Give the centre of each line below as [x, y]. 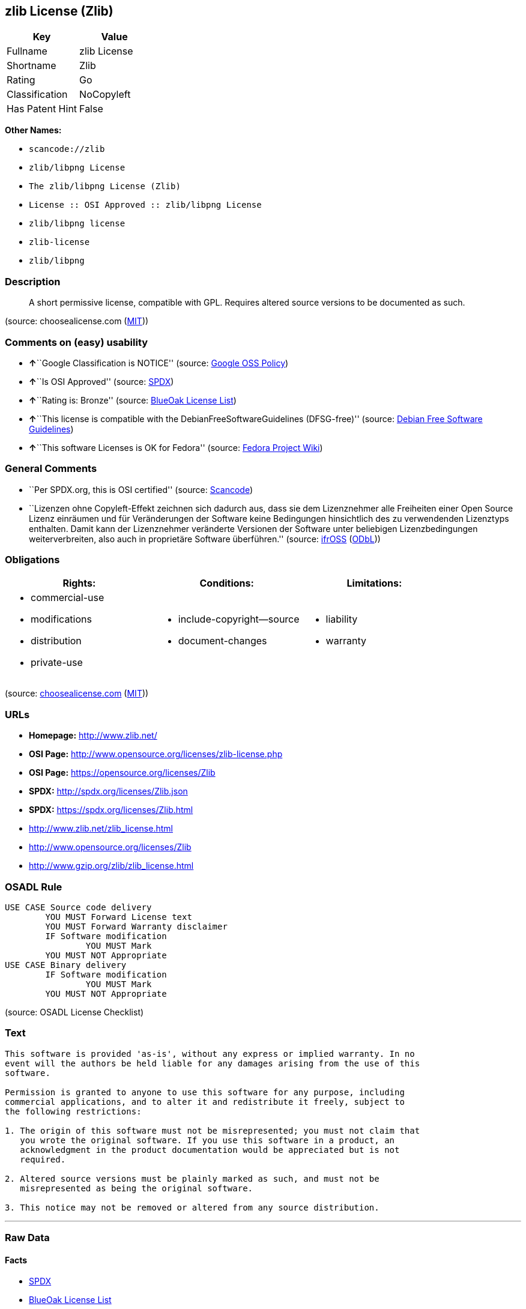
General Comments [51, 469]
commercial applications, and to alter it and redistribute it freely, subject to [205, 1102]
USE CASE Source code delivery [78, 907]
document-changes [222, 641]
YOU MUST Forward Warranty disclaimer [136, 926]
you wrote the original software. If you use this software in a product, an [207, 1140]
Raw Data [27, 1238]
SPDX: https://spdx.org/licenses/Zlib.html [111, 810]
